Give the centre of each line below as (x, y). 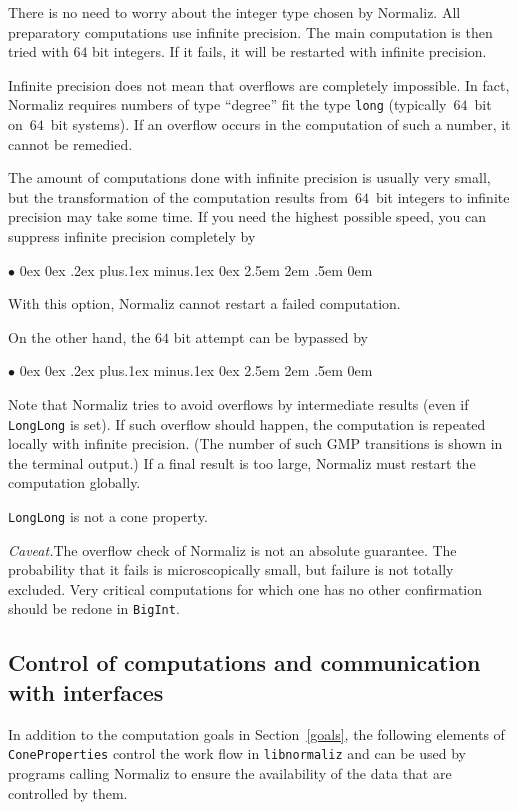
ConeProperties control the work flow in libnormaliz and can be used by (237, 753)
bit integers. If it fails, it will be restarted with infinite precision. (289, 51)
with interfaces (86, 691)
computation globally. (74, 482)
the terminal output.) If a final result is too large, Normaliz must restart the (242, 462)
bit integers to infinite (442, 196)
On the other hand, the (79, 336)
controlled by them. (68, 792)
